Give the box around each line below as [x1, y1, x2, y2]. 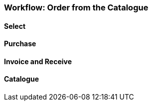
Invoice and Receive [4, 57, 72, 66]
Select [4, 21, 26, 30]
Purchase [4, 39, 36, 48]
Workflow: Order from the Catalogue [4, 2, 149, 12]
